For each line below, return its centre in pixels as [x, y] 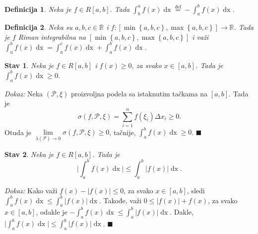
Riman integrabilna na [52, 37]
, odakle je [52, 211]
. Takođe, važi [120, 200]
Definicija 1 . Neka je [38, 9]
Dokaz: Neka [24, 93]
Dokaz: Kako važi [31, 190]
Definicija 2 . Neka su [39, 27]
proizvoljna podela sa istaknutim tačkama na [139, 93]
